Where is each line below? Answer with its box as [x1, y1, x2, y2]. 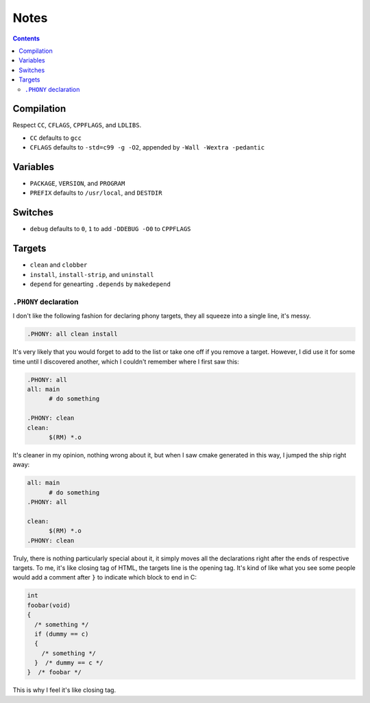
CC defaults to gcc [29, 134, 82, 142]
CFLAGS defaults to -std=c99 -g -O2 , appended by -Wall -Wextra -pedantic [29, 143, 265, 152]
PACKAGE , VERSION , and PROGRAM [29, 179, 125, 188]
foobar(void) [27, 601, 71, 609]
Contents [12, 34, 40, 43]
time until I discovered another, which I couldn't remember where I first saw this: [12, 357, 240, 366]
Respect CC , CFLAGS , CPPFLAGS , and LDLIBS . [12, 121, 142, 130]
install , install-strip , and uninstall [29, 270, 154, 278]
